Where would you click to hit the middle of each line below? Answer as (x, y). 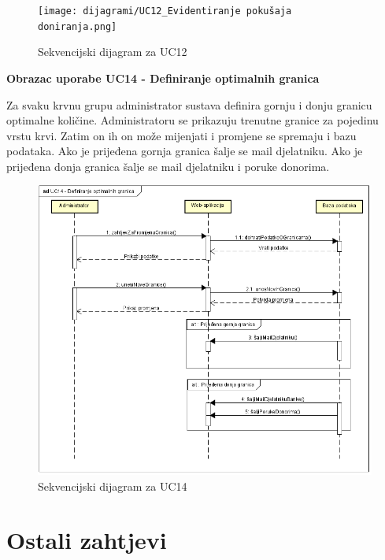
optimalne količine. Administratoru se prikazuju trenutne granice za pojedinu (192, 120)
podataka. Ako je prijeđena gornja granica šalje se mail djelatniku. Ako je (185, 151)
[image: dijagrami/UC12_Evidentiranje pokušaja (165, 11)
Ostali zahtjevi (87, 540)
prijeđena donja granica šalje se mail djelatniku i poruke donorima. (168, 166)
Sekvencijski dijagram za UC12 (113, 52)
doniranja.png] (78, 26)
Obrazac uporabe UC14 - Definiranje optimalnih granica (163, 78)
